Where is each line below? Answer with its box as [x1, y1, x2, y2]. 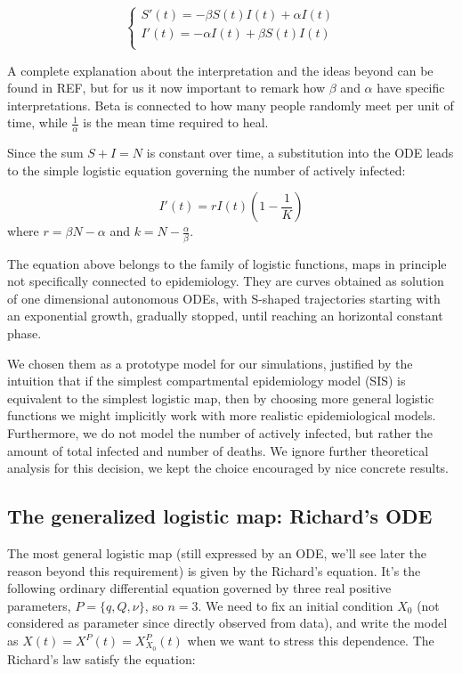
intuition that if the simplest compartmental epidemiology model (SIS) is [7, 371, 406, 390]
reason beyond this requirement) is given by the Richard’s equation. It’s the [7, 561, 421, 580]
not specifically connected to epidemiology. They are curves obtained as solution [7, 272, 444, 290]
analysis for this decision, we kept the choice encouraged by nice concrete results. [7, 459, 450, 477]
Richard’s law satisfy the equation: [7, 649, 196, 668]
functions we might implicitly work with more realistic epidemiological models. [7, 406, 436, 425]
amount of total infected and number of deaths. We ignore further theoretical [7, 441, 429, 459]
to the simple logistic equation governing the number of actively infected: [7, 160, 406, 179]
